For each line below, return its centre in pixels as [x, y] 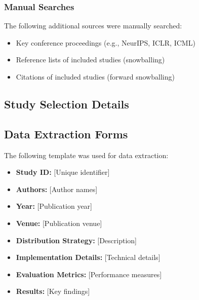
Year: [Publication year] [54, 206]
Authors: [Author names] [57, 189]
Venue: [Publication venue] [59, 223]
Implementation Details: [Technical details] [88, 257]
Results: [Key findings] [53, 291]
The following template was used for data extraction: [86, 155]
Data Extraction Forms [66, 134]
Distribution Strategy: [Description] [76, 240]
